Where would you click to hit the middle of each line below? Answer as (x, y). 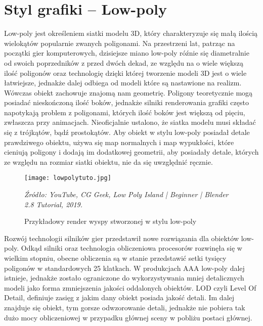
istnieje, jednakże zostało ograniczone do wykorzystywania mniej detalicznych (124, 278)
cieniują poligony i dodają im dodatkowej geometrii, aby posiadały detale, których (131, 152)
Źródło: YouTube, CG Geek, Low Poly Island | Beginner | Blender (126, 194)
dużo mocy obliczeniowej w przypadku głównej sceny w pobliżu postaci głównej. (128, 317)
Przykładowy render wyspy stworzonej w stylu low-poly (111, 221)
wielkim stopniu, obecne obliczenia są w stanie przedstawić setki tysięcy (115, 258)
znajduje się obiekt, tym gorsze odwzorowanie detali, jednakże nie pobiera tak (125, 308)
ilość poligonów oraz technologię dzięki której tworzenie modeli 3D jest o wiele (125, 73)
